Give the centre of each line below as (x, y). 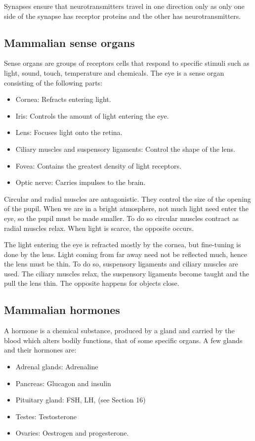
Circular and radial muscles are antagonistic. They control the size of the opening (127, 198)
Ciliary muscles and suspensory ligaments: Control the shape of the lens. (125, 149)
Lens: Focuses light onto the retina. (69, 132)
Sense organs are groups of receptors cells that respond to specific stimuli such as (127, 63)
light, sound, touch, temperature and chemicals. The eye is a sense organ (114, 72)
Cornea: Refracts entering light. (63, 99)
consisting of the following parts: (53, 82)
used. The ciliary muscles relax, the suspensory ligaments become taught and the (127, 273)
